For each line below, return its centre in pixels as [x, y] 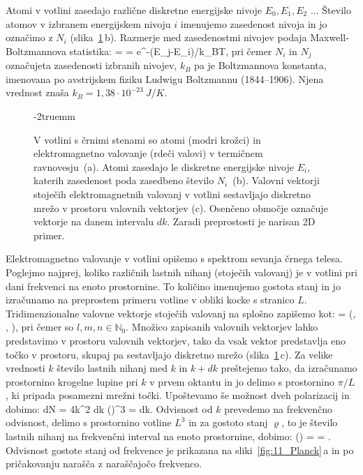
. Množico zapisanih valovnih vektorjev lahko [222, 327]
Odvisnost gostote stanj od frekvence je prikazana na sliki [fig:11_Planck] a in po [180, 450]
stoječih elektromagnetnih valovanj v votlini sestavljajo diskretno [172, 194]
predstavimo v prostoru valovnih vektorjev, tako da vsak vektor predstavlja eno [176, 340]
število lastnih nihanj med [112, 368]
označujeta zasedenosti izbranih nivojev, [91, 65]
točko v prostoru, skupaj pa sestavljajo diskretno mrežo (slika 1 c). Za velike [169, 354]
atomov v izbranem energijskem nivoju [88, 23]
